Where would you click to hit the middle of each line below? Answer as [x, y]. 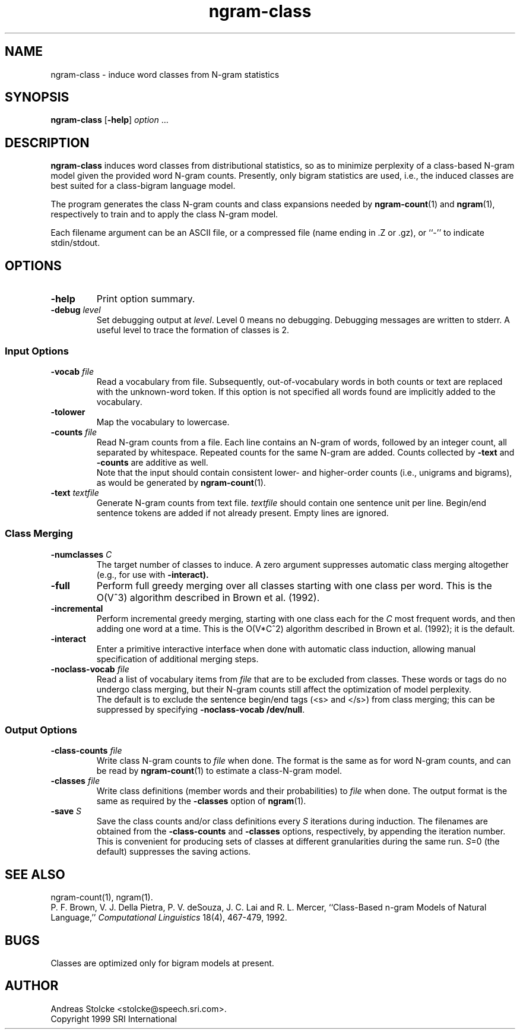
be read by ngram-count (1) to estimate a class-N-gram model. [219, 771]
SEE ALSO [35, 874]
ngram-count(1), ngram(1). [102, 897]
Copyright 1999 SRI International [114, 1019]
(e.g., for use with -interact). [153, 574]
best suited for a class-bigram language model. [143, 186]
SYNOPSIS [37, 97]
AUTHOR [32, 986]
